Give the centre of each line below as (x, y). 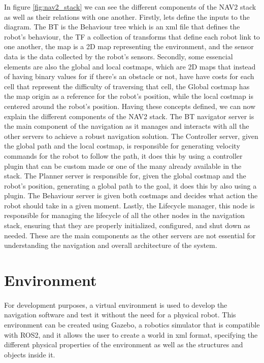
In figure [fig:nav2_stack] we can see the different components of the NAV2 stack (130, 7)
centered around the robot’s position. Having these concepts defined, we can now (130, 106)
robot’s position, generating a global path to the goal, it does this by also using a (130, 185)
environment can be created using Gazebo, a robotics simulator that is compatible (132, 324)
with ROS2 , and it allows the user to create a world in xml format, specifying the (131, 334)
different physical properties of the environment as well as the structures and (124, 344)
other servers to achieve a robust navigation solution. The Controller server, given (131, 136)
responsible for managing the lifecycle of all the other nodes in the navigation (125, 215)
